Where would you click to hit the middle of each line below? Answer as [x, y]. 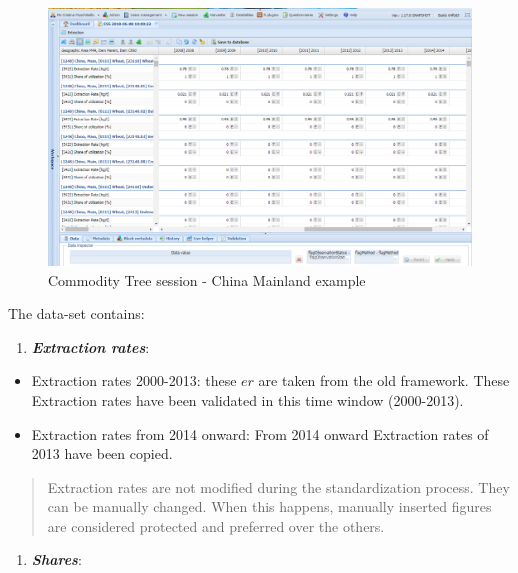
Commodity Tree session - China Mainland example [207, 279]
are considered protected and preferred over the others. [216, 525]
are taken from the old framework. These [384, 380]
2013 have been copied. [102, 453]
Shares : [56, 559]
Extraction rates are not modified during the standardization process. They [278, 486]
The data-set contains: [76, 313]
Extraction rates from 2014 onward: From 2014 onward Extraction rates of [260, 433]
